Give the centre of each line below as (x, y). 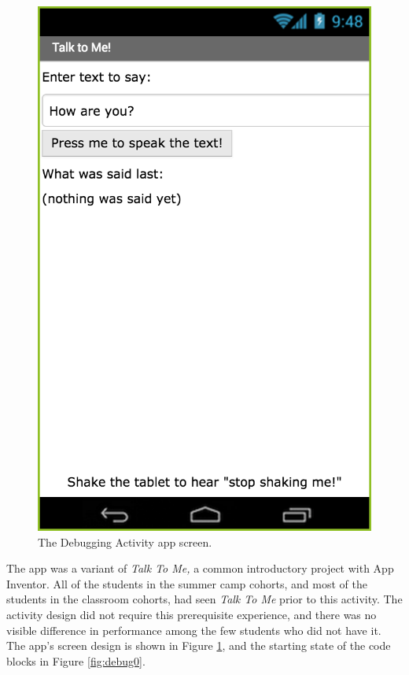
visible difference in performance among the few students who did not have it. (194, 630)
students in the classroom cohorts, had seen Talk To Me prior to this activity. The (204, 599)
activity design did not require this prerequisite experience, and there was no (192, 615)
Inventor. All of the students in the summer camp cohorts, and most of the (187, 583)
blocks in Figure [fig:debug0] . (76, 660)
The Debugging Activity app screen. (125, 541)
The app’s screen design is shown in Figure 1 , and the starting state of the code (199, 645)
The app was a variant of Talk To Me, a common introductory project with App (200, 568)
